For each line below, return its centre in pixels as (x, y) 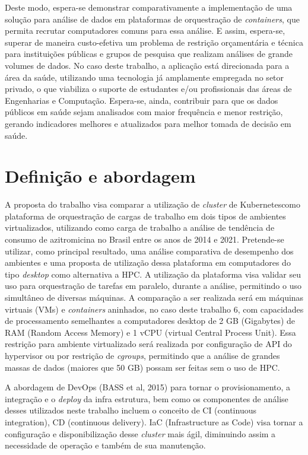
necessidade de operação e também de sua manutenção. (105, 445)
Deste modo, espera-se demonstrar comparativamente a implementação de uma (149, 7)
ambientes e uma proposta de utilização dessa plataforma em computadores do (148, 262)
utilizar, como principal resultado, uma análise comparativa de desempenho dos (149, 251)
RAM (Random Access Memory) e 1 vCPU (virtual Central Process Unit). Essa (150, 332)
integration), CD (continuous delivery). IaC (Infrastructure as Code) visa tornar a (154, 421)
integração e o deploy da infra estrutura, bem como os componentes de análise (147, 398)
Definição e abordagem (100, 176)
